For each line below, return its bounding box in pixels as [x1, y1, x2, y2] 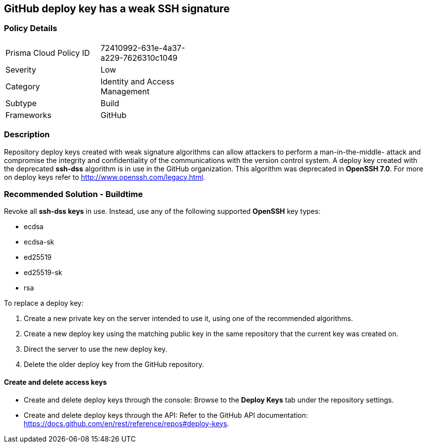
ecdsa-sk [24, 238, 54, 246]
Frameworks [5, 110, 51, 120]
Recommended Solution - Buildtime [4, 189, 143, 199]
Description [4, 129, 50, 140]
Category [5, 81, 40, 91]
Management [100, 86, 150, 96]
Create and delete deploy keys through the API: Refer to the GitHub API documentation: [24, 410, 308, 419]
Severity [5, 64, 36, 75]
